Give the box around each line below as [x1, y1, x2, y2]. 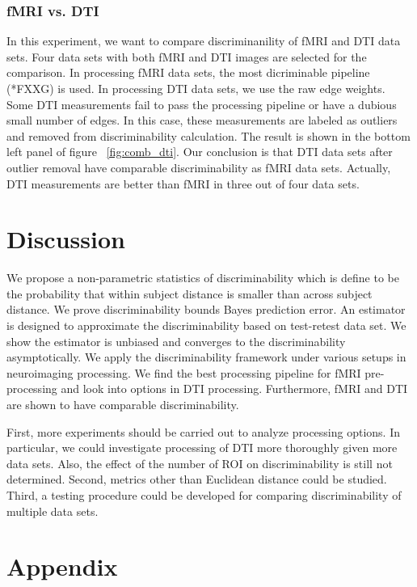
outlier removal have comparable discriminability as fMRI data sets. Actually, [6, 158, 391, 175]
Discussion [6, 222, 125, 255]
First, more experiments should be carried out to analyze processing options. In [6, 423, 401, 440]
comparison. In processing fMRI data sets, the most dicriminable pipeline [6, 64, 370, 81]
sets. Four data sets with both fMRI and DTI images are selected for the [6, 48, 367, 65]
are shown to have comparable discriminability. [6, 396, 239, 413]
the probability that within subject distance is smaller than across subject [6, 285, 373, 302]
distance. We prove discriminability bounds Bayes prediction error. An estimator [6, 301, 406, 318]
